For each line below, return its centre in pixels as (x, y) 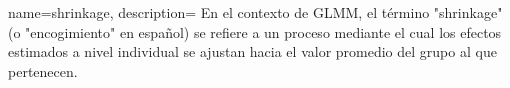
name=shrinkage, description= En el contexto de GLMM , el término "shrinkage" (255, 12)
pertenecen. (43, 70)
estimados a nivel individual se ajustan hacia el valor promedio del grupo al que (252, 51)
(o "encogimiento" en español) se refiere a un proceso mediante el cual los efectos (255, 31)
